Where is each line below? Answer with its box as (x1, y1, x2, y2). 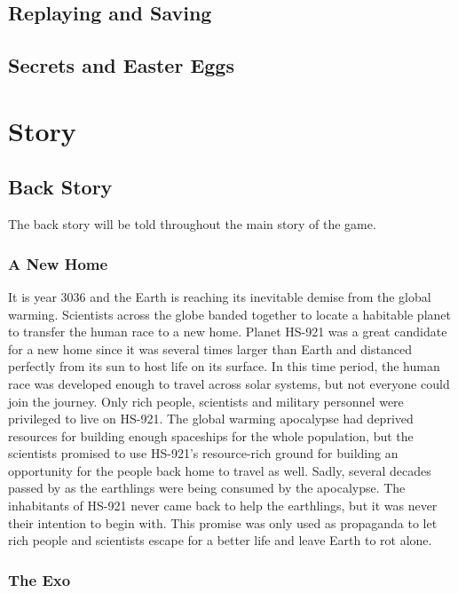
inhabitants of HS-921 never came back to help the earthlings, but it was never (8, 496, 438, 515)
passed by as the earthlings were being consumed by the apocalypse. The (8, 478, 406, 497)
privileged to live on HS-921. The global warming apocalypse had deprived (8, 409, 414, 428)
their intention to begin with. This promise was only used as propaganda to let (8, 513, 438, 532)
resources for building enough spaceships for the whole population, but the (8, 426, 414, 445)
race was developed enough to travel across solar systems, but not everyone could (8, 374, 450, 392)
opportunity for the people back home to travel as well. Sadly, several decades (8, 461, 431, 479)
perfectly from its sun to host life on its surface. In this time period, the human (8, 357, 440, 376)
